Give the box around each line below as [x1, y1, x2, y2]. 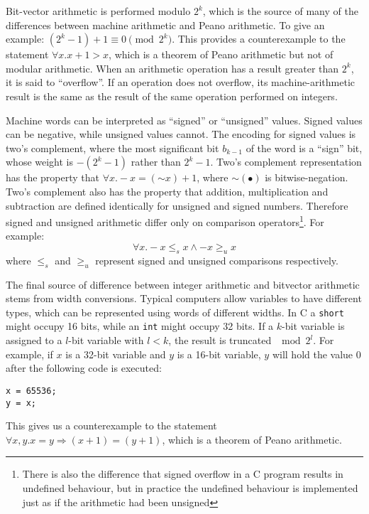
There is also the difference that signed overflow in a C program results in [22, 466, 343, 481]
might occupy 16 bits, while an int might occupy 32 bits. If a [6, 318, 274, 333]
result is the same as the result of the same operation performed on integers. [6, 88, 338, 103]
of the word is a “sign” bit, [246, 140, 363, 155]
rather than [131, 154, 181, 169]
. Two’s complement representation [210, 154, 362, 169]
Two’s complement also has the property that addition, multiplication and [6, 183, 329, 198]
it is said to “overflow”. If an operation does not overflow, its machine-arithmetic [6, 75, 355, 90]
